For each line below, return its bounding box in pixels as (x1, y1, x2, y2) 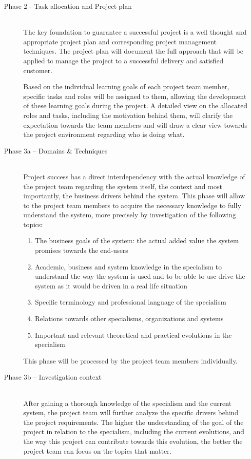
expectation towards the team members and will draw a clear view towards (23, 119, 248, 130)
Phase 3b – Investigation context (4, 372, 102, 382)
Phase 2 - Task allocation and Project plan (4, 1, 132, 11)
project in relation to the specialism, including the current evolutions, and (23, 426, 245, 437)
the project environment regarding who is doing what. (23, 129, 185, 139)
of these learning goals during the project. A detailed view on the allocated (23, 100, 248, 111)
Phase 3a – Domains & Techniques (4, 145, 108, 155)
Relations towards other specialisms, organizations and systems (35, 313, 224, 324)
